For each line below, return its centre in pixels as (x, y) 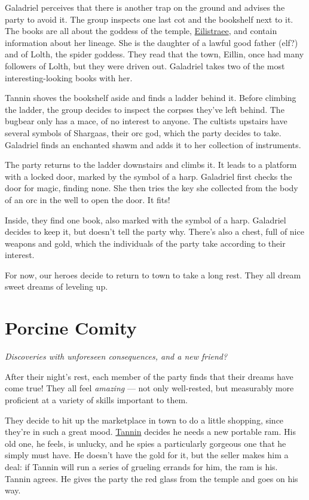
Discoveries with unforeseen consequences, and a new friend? (116, 356)
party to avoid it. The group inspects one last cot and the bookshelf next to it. (149, 19)
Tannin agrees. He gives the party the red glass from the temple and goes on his (152, 478)
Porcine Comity (71, 328)
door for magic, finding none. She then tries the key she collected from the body (152, 188)
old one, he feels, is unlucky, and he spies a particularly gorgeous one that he (146, 443)
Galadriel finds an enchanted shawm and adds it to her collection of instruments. (153, 144)
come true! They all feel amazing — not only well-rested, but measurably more (149, 388)
